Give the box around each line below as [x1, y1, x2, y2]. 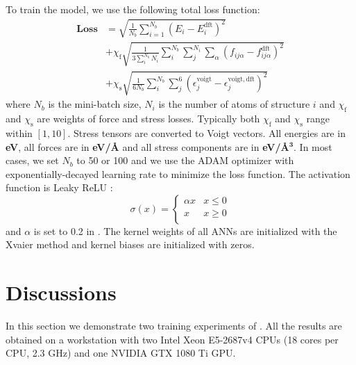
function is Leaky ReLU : [6, 180, 113, 195]
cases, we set [6, 153, 59, 168]
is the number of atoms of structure [158, 97, 310, 111]
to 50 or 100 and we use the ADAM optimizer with [76, 153, 294, 168]
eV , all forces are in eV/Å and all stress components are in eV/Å [6, 139, 289, 154]
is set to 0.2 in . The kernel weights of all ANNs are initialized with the [33, 223, 337, 238]
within [6, 125, 33, 140]
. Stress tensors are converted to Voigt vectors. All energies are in [67, 125, 346, 140]
